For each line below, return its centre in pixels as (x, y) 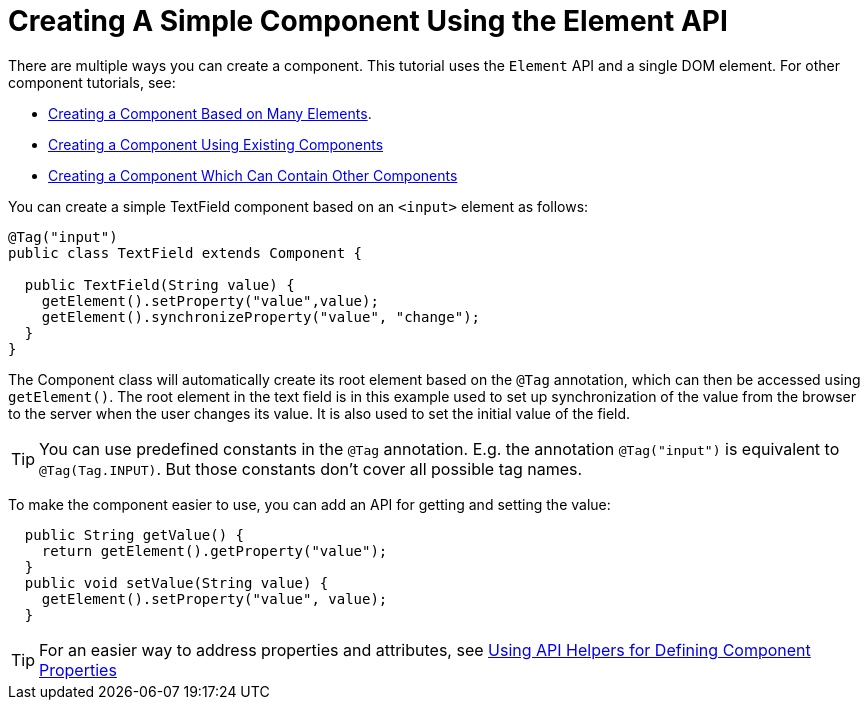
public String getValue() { (134, 534)
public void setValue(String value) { (176, 582)
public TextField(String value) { (159, 284)
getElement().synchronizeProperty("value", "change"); (261, 316)
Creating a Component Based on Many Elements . (210, 113)
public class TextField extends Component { (185, 252)
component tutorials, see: (92, 82)
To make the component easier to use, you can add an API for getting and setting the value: (309, 504)
